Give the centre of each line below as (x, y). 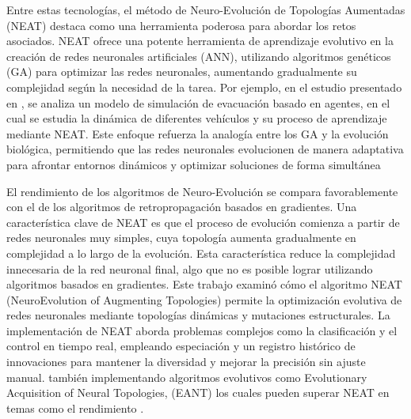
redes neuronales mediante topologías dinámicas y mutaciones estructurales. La (198, 315)
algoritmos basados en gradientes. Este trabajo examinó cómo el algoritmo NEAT (204, 284)
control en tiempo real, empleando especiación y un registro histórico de (181, 346)
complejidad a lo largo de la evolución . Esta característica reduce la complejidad (201, 253)
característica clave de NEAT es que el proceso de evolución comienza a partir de (203, 222)
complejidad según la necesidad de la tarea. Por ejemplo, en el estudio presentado (204, 87)
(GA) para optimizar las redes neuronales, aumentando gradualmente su (182, 72)
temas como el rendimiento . (75, 408)
